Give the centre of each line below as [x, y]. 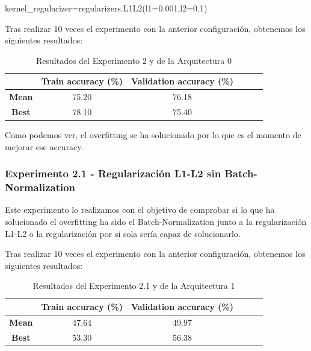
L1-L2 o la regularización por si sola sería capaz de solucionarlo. [123, 233]
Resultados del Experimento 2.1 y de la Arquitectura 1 [134, 286]
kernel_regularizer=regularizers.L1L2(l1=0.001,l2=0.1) [106, 8]
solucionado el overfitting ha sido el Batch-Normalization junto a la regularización [156, 222]
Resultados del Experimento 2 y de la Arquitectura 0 [134, 60]
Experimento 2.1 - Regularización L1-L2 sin [113, 173]
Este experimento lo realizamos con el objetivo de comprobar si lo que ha [140, 210]
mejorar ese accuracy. [44, 146]
